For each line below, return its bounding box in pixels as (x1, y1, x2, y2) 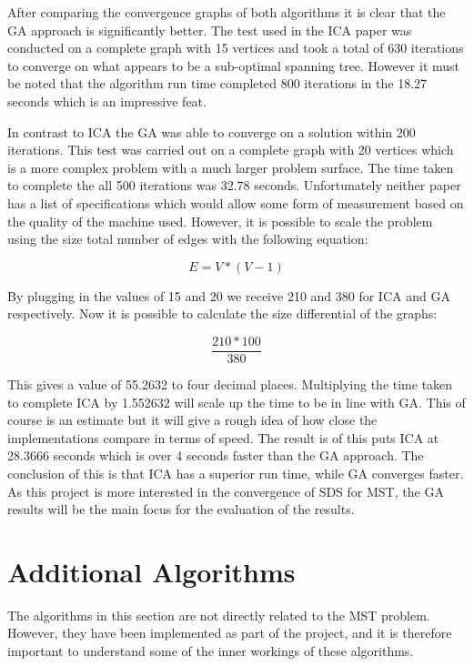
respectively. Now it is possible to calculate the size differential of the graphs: (7, 304, 438, 323)
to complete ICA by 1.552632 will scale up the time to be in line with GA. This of (7, 392, 466, 411)
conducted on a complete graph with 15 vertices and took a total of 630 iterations (7, 38, 464, 57)
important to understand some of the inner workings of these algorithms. (7, 641, 414, 661)
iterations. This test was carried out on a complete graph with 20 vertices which (7, 140, 454, 159)
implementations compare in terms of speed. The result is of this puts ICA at (7, 428, 439, 447)
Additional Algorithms (7, 552, 296, 590)
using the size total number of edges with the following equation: (7, 229, 368, 248)
